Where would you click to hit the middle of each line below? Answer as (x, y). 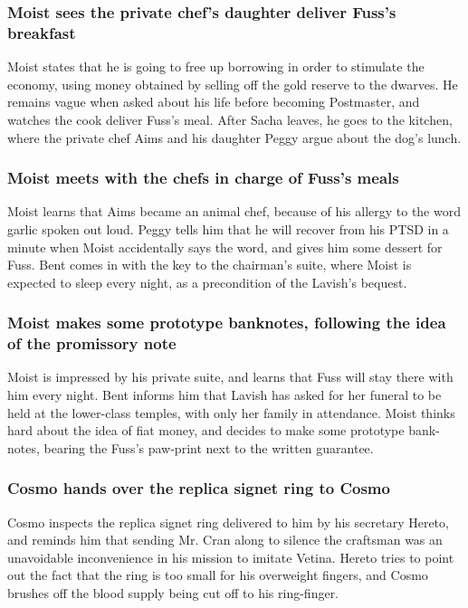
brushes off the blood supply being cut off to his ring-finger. (173, 593)
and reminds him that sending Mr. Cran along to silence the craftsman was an (225, 540)
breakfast (42, 32)
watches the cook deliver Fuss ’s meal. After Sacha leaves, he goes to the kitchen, (230, 119)
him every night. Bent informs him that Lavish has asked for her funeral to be (224, 395)
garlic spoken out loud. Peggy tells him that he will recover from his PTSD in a (228, 228)
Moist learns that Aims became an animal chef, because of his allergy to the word (234, 211)
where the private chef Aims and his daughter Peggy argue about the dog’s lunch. (234, 137)
